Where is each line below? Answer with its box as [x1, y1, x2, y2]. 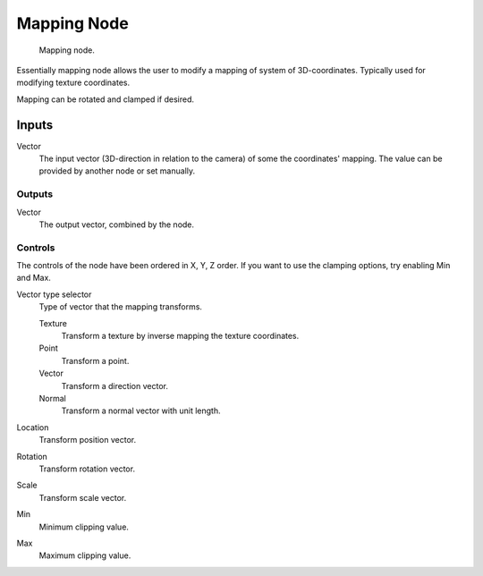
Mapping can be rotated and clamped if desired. [16, 94, 195, 105]
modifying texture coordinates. [16, 77, 131, 89]
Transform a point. [61, 355, 130, 366]
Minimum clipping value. [38, 521, 130, 532]
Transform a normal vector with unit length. [61, 405, 221, 416]
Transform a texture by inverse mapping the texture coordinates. [61, 331, 300, 342]
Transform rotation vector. [38, 463, 136, 474]
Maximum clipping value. [38, 550, 131, 561]
